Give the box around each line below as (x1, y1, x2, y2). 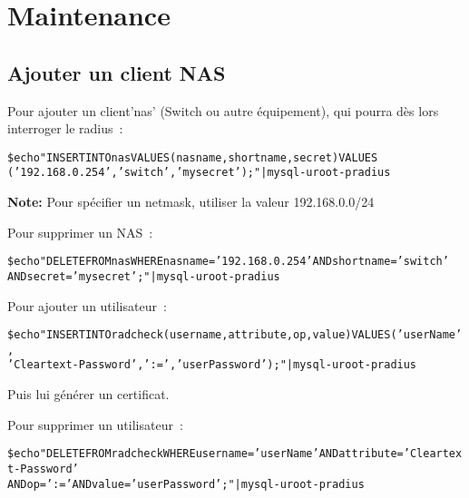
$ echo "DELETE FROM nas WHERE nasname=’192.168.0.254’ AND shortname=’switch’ (7, 255, 449, 269)
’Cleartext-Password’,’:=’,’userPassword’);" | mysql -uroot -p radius (7, 358, 417, 372)
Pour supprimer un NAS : (7, 222, 153, 241)
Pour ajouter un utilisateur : (7, 296, 167, 315)
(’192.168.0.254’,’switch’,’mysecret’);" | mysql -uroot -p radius (7, 166, 391, 180)
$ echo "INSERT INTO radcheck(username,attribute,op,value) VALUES (7, 328, 391, 342)
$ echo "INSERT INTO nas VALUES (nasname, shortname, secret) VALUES (7, 151, 378, 164)
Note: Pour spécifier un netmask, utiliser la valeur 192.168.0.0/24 (7, 192, 375, 211)
